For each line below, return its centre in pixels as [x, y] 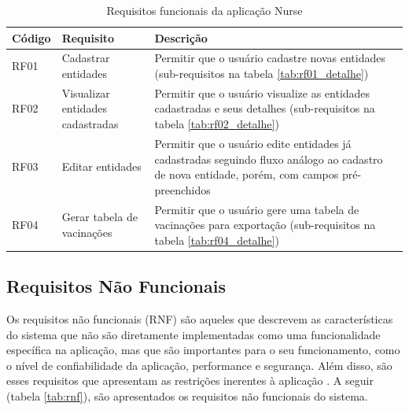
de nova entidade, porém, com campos [247, 174]
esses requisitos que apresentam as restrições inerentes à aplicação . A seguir [190, 380]
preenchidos [182, 189]
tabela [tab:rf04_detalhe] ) [217, 240]
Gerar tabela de [99, 217]
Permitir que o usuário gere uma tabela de [257, 209]
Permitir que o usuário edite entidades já [253, 143]
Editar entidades [101, 166]
